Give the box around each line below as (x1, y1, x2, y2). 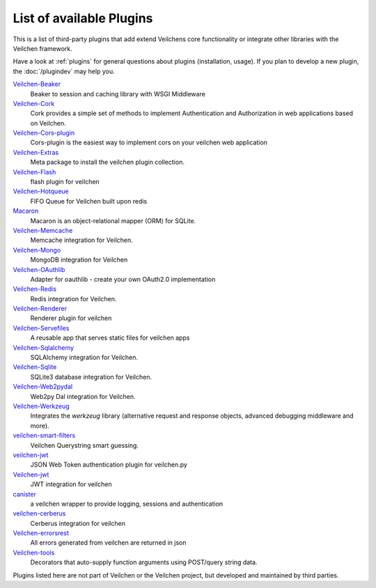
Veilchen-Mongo (13, 246, 61, 254)
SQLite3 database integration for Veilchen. (30, 372, 152, 381)
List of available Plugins (13, 10, 153, 26)
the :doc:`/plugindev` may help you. (13, 67, 115, 75)
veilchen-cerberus (13, 509, 66, 518)
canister (13, 490, 36, 498)
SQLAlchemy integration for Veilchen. (30, 353, 139, 362)
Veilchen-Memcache (13, 226, 73, 234)
